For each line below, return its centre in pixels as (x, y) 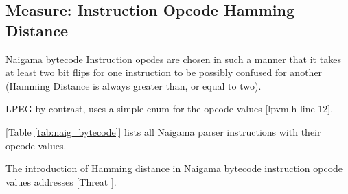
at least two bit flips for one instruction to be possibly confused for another (164, 72)
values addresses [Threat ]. (61, 181)
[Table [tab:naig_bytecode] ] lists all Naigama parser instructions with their (163, 131)
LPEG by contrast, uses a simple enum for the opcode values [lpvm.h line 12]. (170, 109)
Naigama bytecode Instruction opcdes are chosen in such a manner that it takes (173, 59)
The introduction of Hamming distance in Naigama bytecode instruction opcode (174, 168)
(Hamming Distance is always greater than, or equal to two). (134, 85)
